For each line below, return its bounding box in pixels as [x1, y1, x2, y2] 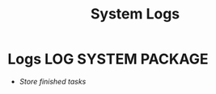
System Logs [90, 5, 180, 23]
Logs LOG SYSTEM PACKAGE [7, 50, 209, 68]
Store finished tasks [19, 76, 87, 86]
